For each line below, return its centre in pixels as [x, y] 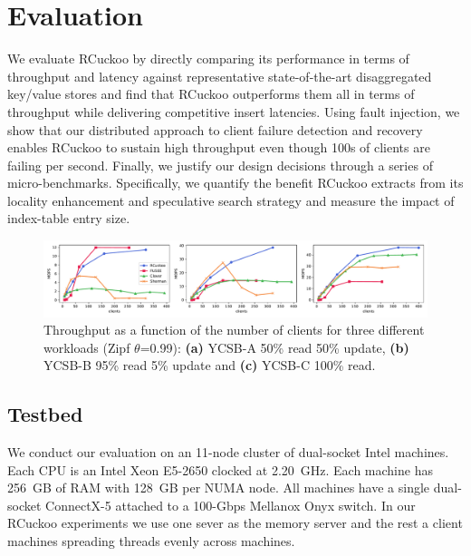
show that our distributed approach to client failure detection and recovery [215, 129]
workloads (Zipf [87, 347]
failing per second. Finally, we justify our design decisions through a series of [220, 165]
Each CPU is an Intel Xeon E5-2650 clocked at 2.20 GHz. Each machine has [220, 469]
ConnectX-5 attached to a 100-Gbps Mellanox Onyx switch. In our [231, 505]
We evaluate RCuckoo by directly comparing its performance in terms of [208, 59]
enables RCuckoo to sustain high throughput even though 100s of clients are [219, 147]
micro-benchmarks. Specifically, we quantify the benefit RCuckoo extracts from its [235, 183]
